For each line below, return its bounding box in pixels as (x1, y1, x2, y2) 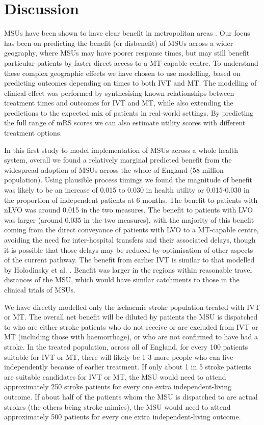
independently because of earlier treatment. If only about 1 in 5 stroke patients (4, 361, 251, 372)
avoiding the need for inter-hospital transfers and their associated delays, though (4, 234, 256, 245)
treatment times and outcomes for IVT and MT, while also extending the (4, 97, 233, 108)
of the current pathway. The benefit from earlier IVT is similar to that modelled (4, 254, 255, 265)
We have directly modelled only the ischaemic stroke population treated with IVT (4, 301, 260, 312)
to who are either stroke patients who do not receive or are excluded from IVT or (4, 321, 258, 332)
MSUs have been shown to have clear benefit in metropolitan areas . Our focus (4, 28, 250, 38)
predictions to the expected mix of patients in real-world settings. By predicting (4, 107, 254, 118)
